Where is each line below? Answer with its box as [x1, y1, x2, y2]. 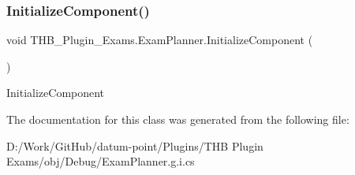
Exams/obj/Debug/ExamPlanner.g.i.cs [6, 153, 195, 169]
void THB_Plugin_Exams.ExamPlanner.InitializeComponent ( [6, 32, 313, 48]
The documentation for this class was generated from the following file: [6, 111, 349, 127]
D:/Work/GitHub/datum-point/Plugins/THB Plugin [6, 137, 263, 154]
